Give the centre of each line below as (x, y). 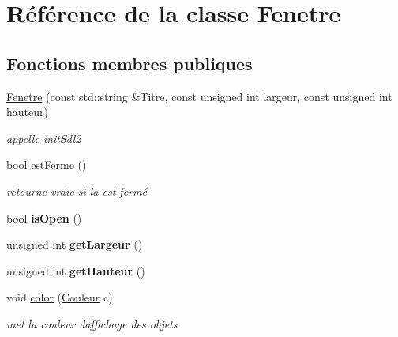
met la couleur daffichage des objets (92, 323)
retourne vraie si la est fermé (77, 191)
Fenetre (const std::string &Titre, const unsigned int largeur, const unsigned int (199, 96)
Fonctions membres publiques (130, 63)
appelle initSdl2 (44, 138)
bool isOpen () (44, 217)
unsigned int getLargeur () (75, 244)
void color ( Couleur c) (60, 297)
